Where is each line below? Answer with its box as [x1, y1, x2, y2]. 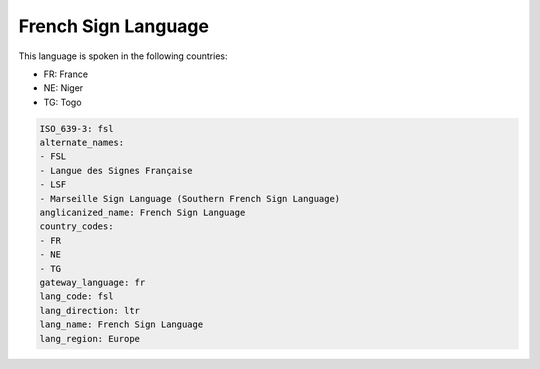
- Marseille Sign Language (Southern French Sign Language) [39, 193, 341, 204]
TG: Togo [43, 96, 82, 108]
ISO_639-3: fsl [39, 123, 114, 134]
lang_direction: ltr [39, 305, 140, 316]
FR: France [43, 68, 89, 80]
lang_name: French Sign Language [39, 319, 204, 330]
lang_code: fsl [39, 291, 114, 302]
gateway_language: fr [39, 277, 146, 288]
